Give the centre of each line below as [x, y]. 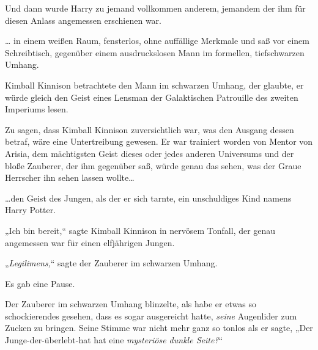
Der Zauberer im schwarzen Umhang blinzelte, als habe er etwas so [131, 304]
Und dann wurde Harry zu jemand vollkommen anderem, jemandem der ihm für [155, 8]
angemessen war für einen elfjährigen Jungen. [90, 242]
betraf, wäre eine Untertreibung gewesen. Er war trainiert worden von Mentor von [159, 141]
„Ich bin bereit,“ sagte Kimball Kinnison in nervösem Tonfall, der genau [140, 230]
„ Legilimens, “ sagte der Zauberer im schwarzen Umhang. [111, 263]
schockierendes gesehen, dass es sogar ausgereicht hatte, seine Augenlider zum [151, 315]
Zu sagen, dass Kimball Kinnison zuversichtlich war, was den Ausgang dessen [150, 129]
